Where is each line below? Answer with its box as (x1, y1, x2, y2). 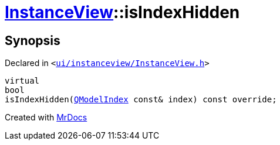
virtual (5, 76, 40, 86)
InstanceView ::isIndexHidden (5, 2, 240, 22)
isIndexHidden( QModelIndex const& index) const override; (5, 95, 277, 105)
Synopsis (5, 33, 60, 48)
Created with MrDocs (5, 112, 87, 123)
